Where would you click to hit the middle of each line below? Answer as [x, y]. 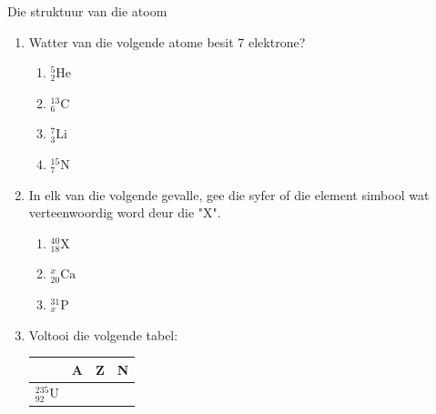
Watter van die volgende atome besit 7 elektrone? [167, 41]
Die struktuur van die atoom [87, 11]
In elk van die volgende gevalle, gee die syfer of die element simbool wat [229, 194]
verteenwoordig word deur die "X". [125, 212]
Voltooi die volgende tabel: [103, 334]
